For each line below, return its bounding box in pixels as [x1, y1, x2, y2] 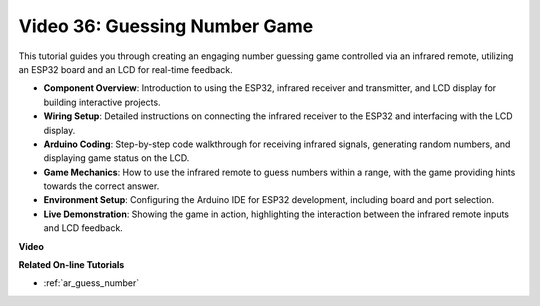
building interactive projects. [43, 96, 161, 108]
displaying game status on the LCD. [43, 152, 190, 164]
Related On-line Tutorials [18, 259, 125, 271]
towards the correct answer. [43, 180, 160, 192]
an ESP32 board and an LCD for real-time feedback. [18, 63, 234, 75]
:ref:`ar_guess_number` [43, 277, 140, 289]
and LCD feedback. [43, 222, 124, 234]
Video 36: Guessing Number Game [18, 15, 314, 37]
